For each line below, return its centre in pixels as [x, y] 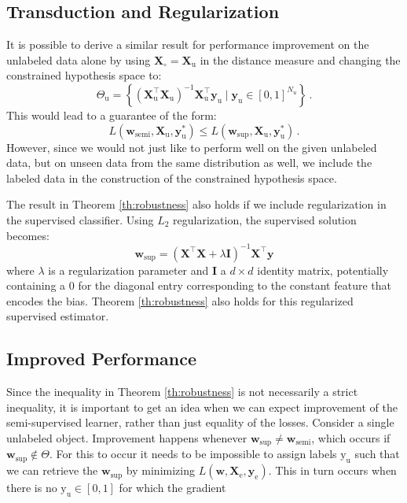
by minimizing [160, 470]
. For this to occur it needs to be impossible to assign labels [193, 454]
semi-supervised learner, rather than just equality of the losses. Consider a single [200, 422]
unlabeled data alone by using [79, 59]
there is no [32, 488]
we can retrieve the [52, 470]
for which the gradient [172, 488]
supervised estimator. [58, 316]
